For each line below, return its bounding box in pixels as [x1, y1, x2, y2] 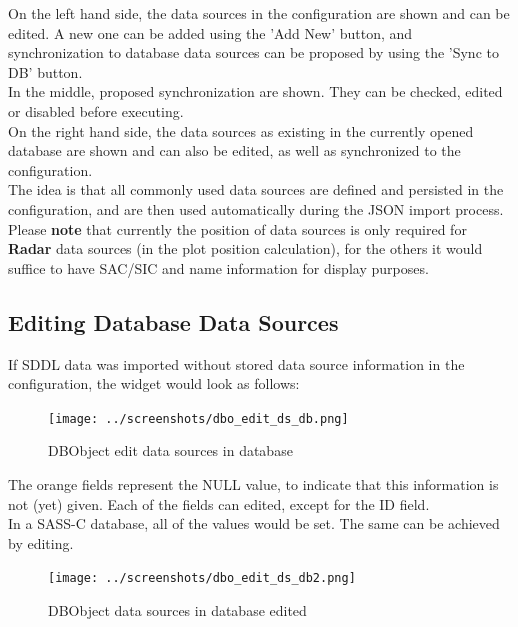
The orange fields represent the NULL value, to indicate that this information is [8, 473, 499, 494]
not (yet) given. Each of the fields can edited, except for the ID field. [8, 493, 430, 514]
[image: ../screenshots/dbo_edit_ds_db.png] [48, 411, 349, 426]
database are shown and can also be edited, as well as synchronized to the [8, 140, 461, 161]
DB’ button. [8, 61, 83, 82]
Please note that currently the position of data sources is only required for [8, 218, 467, 239]
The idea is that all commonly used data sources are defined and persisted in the [8, 179, 504, 200]
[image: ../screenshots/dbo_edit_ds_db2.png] [48, 571, 356, 586]
